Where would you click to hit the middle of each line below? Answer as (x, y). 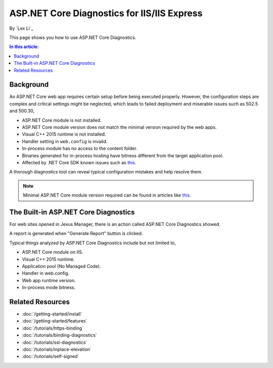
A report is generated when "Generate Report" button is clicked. (76, 234)
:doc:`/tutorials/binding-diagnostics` (59, 335)
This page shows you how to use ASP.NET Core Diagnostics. (73, 37)
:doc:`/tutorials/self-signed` (51, 356)
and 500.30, (22, 111)
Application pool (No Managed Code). (61, 266)
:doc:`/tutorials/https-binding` (53, 328)
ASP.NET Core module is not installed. (62, 120)
